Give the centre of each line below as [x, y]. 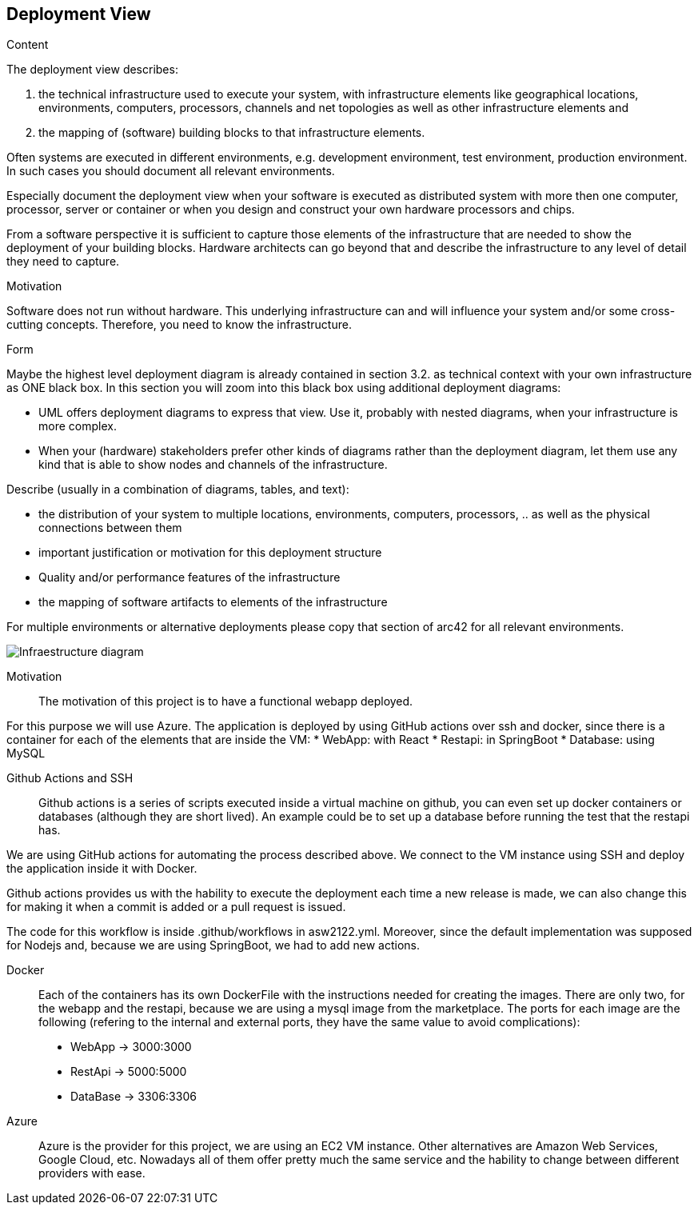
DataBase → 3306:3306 [134, 1097]
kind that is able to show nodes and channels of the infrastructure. [213, 465]
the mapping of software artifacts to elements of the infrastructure [213, 602]
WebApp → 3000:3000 [131, 1047]
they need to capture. [63, 262]
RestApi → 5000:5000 [129, 1072]
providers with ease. [92, 1173]
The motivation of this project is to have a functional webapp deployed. [226, 701]
